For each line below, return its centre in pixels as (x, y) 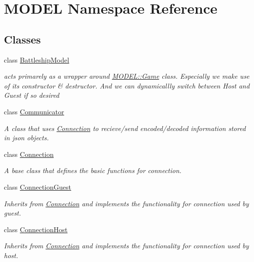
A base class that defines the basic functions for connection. (93, 170)
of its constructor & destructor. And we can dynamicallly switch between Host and (127, 85)
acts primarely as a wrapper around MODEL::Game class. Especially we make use (127, 76)
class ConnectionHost (36, 229)
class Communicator (34, 111)
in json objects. (26, 138)
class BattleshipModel (37, 59)
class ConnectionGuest (38, 186)
